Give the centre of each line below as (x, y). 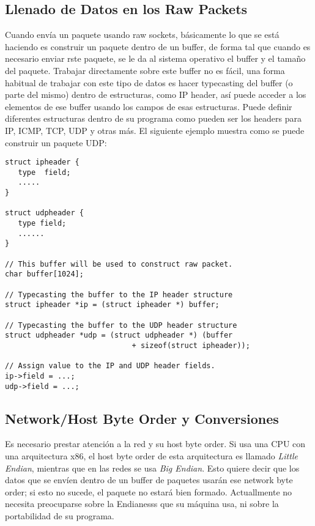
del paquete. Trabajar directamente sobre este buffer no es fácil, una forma (145, 70)
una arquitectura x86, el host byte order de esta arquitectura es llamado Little (151, 456)
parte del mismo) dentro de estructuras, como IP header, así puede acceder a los (156, 94)
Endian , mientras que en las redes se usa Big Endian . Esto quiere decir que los (152, 468)
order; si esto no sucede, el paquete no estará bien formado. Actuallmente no (149, 491)
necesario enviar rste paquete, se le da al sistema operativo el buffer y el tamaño (155, 58)
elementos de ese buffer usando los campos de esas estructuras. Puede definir (149, 106)
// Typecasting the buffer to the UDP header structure (121, 325)
